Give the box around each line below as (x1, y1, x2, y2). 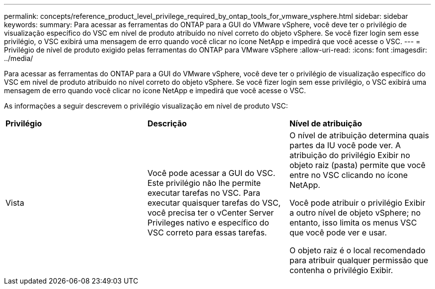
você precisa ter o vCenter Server (147, 208, 274, 218)
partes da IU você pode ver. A (289, 140, 401, 150)
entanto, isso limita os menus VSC (289, 218, 417, 228)
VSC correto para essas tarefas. (147, 228, 267, 237)
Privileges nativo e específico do (147, 218, 269, 228)
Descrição (147, 118, 187, 128)
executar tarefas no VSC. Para (147, 188, 260, 198)
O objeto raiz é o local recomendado (289, 245, 426, 255)
